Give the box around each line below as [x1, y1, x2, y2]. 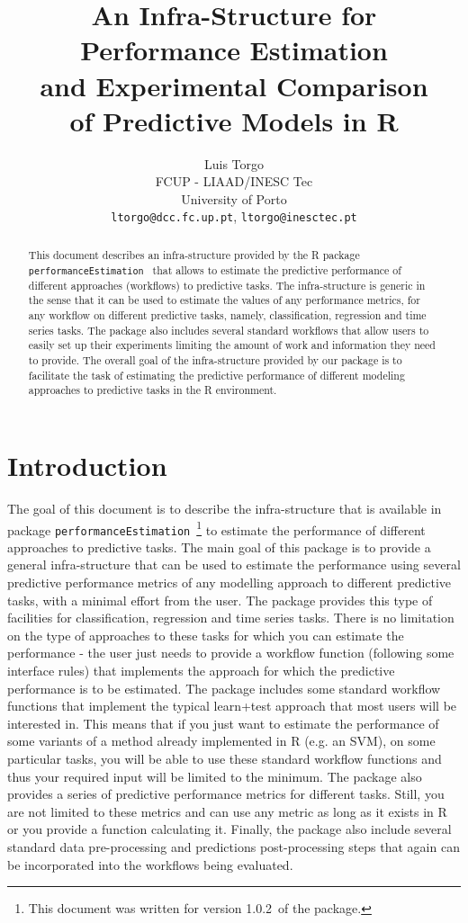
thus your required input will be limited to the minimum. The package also [7, 766, 422, 785]
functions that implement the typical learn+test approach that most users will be [7, 696, 457, 715]
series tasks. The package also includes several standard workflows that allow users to [28, 322, 429, 337]
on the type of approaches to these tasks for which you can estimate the [7, 625, 404, 644]
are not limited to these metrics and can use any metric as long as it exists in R [7, 802, 447, 820]
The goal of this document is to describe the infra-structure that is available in [7, 498, 442, 517]
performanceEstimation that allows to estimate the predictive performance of [28, 262, 401, 277]
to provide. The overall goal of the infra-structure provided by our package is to [28, 353, 402, 367]
